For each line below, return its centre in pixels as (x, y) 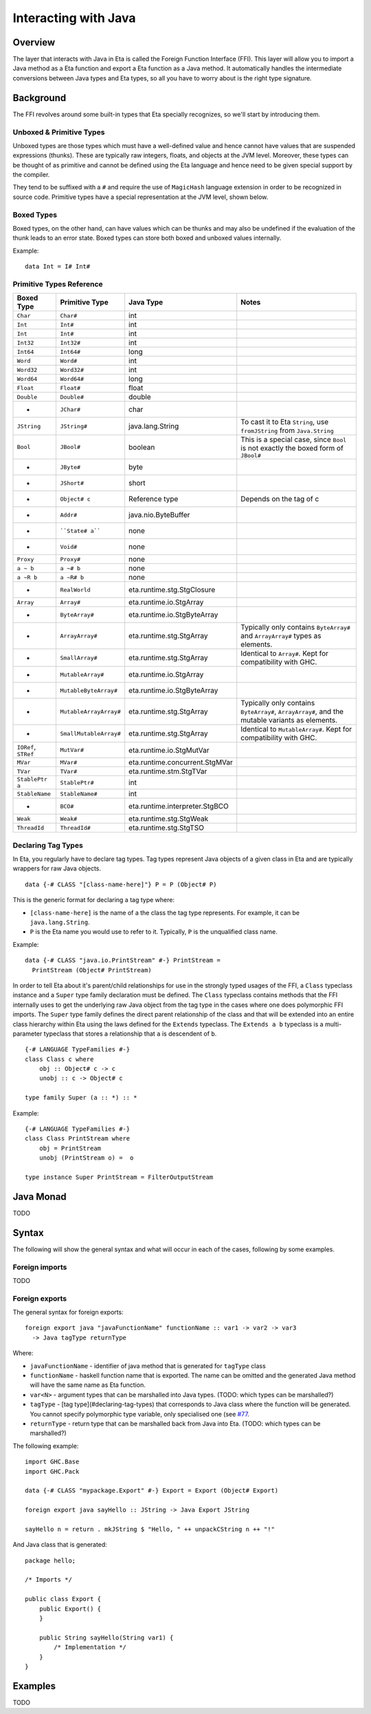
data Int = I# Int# (58, 266)
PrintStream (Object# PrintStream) (92, 970)
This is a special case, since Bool (294, 439)
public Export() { (70, 1609)
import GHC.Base (52, 1462)
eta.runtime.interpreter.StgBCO (179, 806)
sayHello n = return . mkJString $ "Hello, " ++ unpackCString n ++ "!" (150, 1529)
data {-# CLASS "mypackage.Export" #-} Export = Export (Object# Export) (152, 1491)
